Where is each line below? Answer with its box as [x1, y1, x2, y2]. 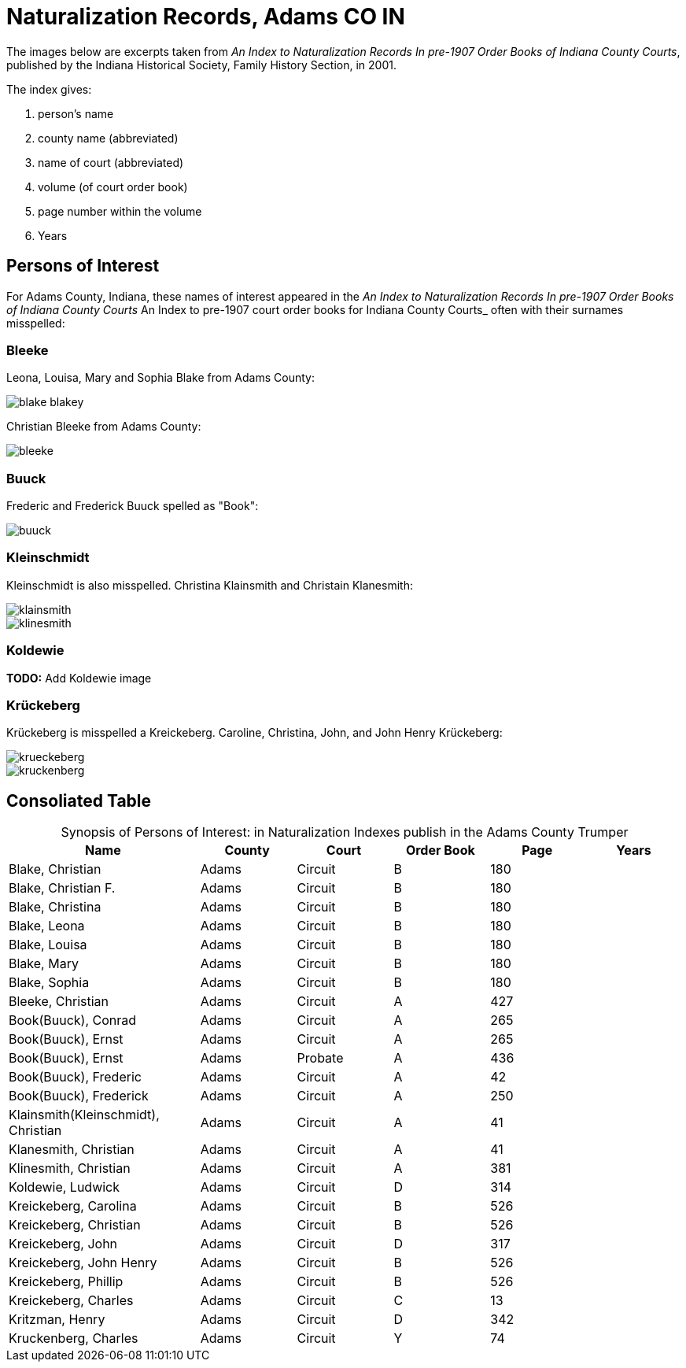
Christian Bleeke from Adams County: [6, 420, 201, 434]
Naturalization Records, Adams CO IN [6, 3, 405, 30]
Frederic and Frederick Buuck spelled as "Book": [6, 499, 259, 513]
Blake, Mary [9, 956, 79, 972]
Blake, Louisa [9, 937, 87, 953]
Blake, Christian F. [9, 880, 116, 897]
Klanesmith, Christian [9, 1141, 135, 1158]
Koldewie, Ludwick [9, 1179, 120, 1196]
